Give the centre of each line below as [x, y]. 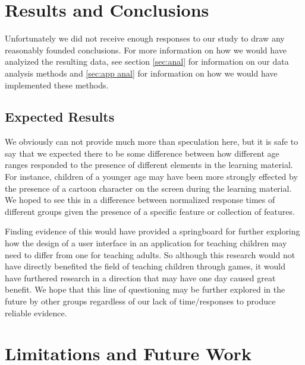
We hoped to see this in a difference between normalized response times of [140, 200]
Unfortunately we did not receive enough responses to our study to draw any [145, 38]
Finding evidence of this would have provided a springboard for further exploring [152, 231]
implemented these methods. [57, 85]
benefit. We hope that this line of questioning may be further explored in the [145, 289]
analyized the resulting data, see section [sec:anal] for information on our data [147, 61]
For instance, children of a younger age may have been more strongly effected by [151, 177]
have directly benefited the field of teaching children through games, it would [145, 266]
